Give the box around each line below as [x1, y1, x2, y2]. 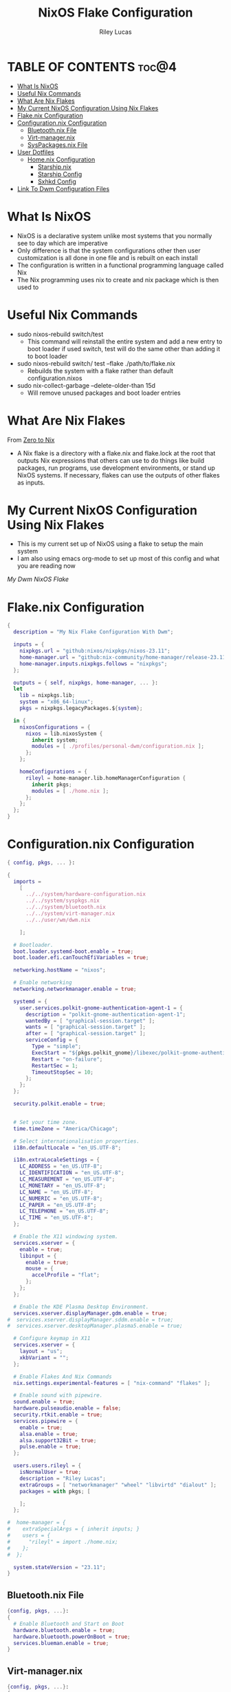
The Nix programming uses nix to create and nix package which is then [16, 275, 219, 284]
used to [16, 283, 39, 291]
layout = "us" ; [19, 1348, 63, 1355]
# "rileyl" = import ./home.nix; [7, 1538, 118, 1545]
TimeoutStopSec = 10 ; [32, 1068, 94, 1076]
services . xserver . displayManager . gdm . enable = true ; [13, 1310, 168, 1317]
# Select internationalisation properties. [13, 1137, 140, 1145]
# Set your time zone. [13, 1119, 78, 1125]
